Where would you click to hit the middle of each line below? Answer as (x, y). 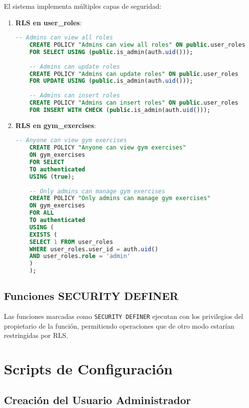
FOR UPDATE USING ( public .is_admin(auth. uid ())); (111, 81)
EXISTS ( (43, 234)
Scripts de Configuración (88, 369)
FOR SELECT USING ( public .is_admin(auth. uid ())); (111, 52)
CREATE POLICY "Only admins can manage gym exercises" (120, 198)
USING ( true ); (52, 176)
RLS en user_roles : (48, 22)
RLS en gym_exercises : (56, 125)
